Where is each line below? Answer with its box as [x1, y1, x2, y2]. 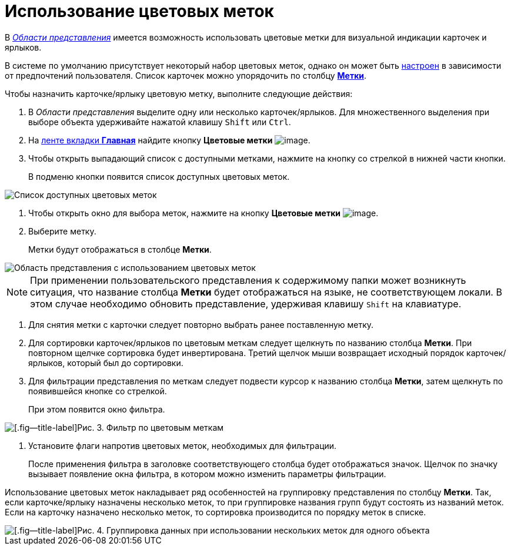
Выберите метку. [28, 226, 96, 236]
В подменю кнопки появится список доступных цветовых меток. [28, 171, 290, 182]
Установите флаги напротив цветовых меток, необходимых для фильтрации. [28, 440, 337, 451]
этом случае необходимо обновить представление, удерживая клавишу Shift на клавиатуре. [30, 297, 462, 310]
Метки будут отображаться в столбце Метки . [28, 244, 212, 254]
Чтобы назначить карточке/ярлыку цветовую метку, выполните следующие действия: [5, 88, 353, 99]
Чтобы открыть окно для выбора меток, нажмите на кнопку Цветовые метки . [28, 207, 379, 218]
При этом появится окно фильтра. [28, 404, 165, 414]
